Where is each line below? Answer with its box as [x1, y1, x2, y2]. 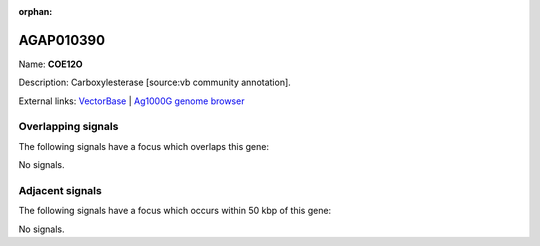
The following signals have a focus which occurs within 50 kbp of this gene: [18, 205, 332, 217]
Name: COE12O [18, 58, 84, 70]
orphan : [18, 6, 53, 17]
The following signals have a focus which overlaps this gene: [18, 140, 270, 152]
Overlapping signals [18, 120, 119, 134]
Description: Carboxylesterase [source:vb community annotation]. [18, 76, 292, 89]
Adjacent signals [18, 183, 102, 197]
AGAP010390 [18, 31, 105, 49]
